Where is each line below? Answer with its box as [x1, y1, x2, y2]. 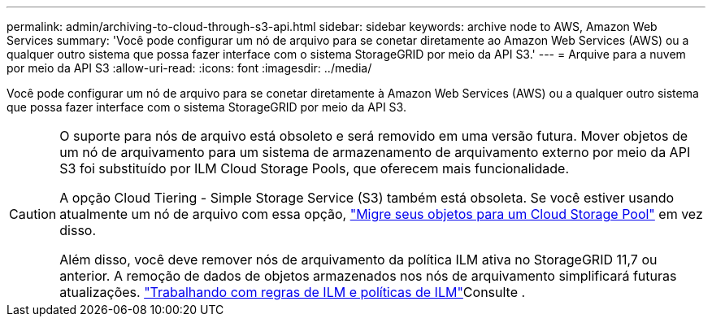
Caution [9, 206, 57, 222]
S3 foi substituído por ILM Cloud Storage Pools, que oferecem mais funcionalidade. [59, 160, 570, 177]
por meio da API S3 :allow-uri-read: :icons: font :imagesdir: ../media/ [7, 61, 372, 75]
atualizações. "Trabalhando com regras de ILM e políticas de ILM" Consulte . [59, 284, 526, 300]
